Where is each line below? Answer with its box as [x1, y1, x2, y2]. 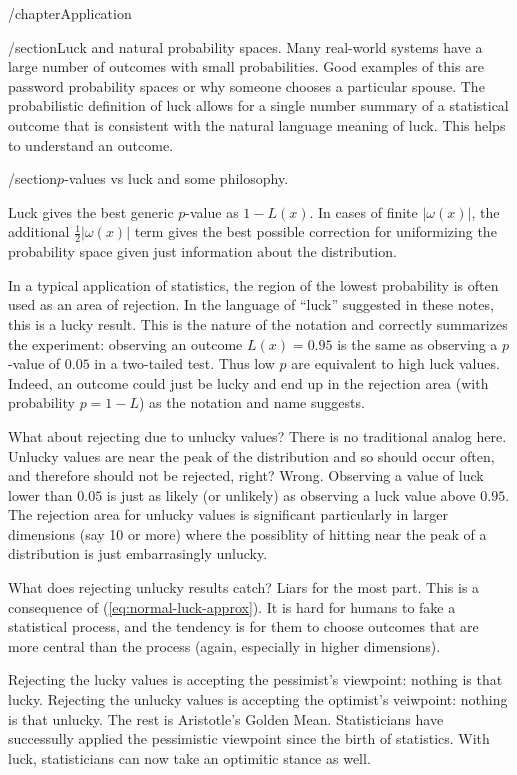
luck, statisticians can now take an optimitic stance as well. [8, 747, 371, 768]
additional [8, 221, 70, 242]
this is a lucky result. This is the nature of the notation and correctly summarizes [8, 313, 508, 334]
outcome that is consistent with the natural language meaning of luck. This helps [8, 114, 506, 135]
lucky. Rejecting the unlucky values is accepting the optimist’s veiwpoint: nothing [8, 689, 508, 710]
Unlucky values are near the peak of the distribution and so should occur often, [8, 445, 495, 466]
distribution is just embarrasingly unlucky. [8, 543, 268, 564]
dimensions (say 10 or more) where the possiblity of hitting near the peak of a [8, 523, 487, 544]
